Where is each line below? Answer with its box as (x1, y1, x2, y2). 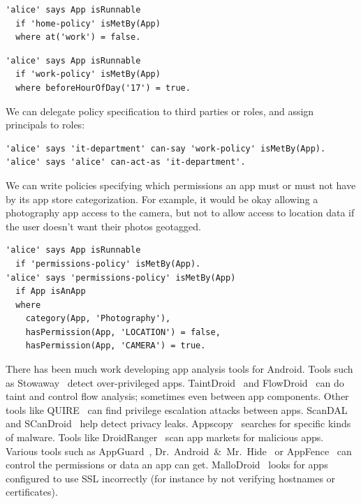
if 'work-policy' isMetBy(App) (15, 69, 161, 80)
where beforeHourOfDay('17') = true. (15, 82, 191, 93)
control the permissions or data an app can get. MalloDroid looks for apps (6, 457, 328, 472)
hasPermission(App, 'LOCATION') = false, (25, 327, 221, 337)
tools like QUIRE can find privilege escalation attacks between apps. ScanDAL (6, 402, 348, 417)
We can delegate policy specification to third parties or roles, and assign (6, 103, 314, 118)
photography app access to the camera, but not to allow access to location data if (6, 205, 355, 220)
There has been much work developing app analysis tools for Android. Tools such (6, 362, 353, 376)
